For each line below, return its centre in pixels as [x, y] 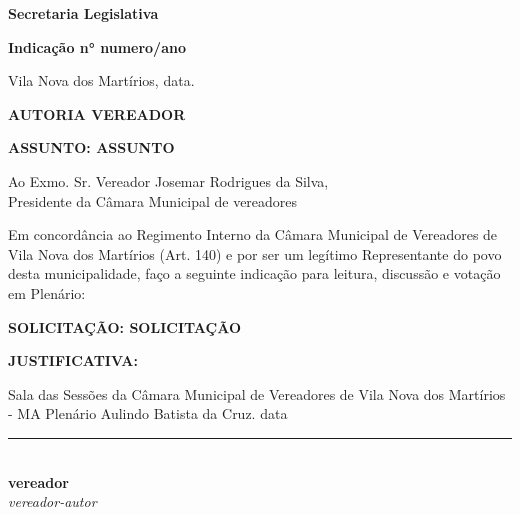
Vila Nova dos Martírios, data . [101, 80]
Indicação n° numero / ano [97, 46]
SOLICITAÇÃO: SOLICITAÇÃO [125, 326]
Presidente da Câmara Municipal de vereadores [153, 200]
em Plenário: [47, 292]
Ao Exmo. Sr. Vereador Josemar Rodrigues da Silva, [168, 180]
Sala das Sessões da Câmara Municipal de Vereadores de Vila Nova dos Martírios [257, 393]
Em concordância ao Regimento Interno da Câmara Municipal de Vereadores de [253, 234]
